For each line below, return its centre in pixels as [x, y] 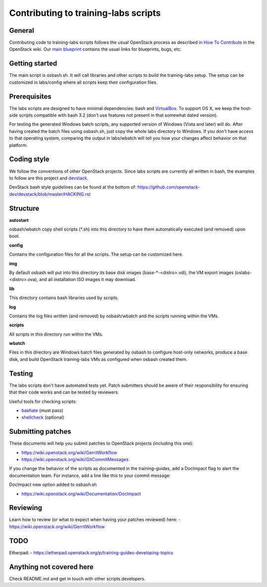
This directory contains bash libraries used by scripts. [64, 298]
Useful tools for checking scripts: [43, 401]
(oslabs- [243, 272]
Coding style [29, 159]
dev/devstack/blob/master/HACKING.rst [50, 194]
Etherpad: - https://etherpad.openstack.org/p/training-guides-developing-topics [91, 552]
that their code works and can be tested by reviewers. [64, 392]
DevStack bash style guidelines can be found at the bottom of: [73, 187]
